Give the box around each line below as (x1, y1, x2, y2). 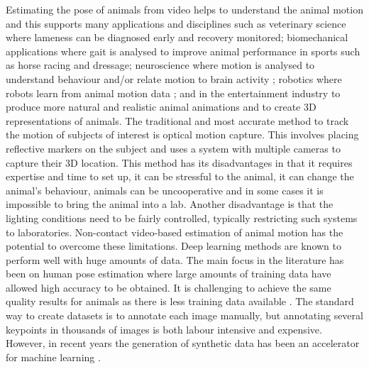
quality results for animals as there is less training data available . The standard (6, 294, 354, 309)
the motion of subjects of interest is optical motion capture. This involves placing (6, 127, 359, 142)
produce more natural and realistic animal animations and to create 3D (6, 99, 316, 114)
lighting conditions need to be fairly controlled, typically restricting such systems (6, 210, 358, 225)
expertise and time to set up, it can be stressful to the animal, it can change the (6, 169, 354, 184)
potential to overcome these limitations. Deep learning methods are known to (6, 238, 342, 253)
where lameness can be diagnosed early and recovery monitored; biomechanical (6, 30, 348, 45)
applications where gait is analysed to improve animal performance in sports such (6, 43, 360, 58)
